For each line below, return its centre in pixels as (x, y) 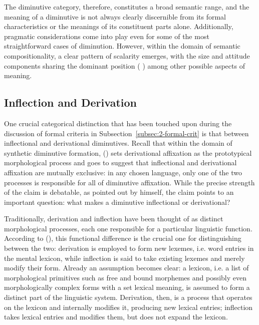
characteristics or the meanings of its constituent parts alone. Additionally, (119, 26)
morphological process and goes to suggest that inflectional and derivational (120, 162)
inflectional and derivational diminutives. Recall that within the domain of (118, 143)
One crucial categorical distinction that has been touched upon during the (118, 123)
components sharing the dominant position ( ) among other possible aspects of (124, 65)
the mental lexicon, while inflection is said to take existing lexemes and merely (124, 258)
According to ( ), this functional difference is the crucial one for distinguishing (123, 238)
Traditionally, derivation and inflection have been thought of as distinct (114, 219)
